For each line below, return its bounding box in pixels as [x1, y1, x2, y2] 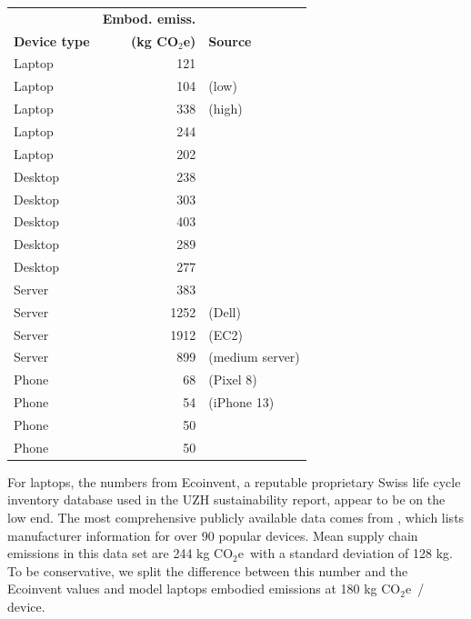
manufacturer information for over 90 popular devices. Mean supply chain [7, 525, 418, 544]
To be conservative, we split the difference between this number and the [7, 561, 408, 580]
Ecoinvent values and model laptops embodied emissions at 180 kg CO [7, 579, 401, 598]
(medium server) [208, 347, 300, 366]
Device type [14, 31, 90, 50]
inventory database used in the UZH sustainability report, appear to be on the [7, 490, 446, 509]
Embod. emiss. [102, 8, 196, 27]
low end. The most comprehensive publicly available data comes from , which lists [7, 508, 465, 527]
